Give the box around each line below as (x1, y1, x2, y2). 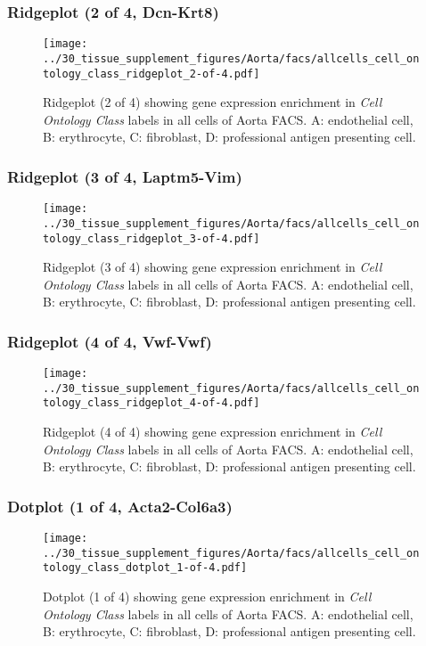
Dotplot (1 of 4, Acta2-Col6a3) (7, 495, 233, 517)
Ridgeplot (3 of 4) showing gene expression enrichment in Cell (43, 258, 382, 276)
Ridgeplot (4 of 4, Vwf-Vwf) (7, 330, 212, 352)
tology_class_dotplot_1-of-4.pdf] (43, 561, 248, 575)
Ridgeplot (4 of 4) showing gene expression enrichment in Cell (43, 422, 382, 441)
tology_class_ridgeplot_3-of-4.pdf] (43, 232, 260, 245)
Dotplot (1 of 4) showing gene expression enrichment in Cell (43, 587, 372, 606)
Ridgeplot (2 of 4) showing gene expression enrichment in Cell (43, 93, 382, 111)
